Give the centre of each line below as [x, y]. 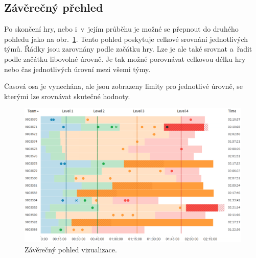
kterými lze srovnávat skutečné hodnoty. [67, 96]
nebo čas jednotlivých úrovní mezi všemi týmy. [77, 69]
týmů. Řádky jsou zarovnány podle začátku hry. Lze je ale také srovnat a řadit [128, 49]
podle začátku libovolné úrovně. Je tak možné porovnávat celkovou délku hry [125, 58]
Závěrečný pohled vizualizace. [71, 250]
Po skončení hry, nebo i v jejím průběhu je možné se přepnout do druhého [121, 29]
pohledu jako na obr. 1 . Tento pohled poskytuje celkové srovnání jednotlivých [126, 39]
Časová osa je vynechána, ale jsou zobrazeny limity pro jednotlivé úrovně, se [124, 86]
